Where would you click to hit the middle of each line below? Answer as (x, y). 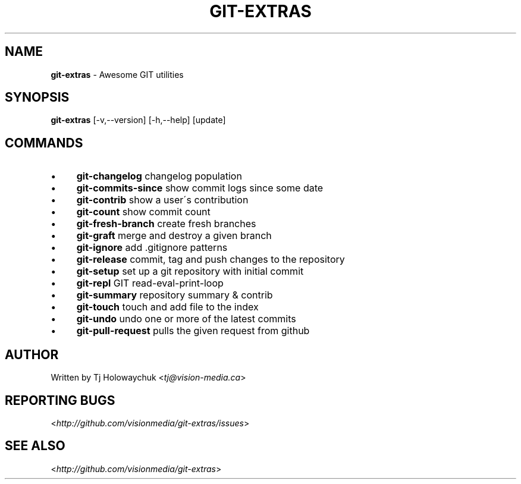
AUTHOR (32, 354)
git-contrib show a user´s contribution (162, 200)
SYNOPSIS (37, 98)
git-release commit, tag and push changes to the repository (211, 260)
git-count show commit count (143, 212)
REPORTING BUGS (60, 400)
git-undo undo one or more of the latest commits (186, 319)
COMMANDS (44, 143)
